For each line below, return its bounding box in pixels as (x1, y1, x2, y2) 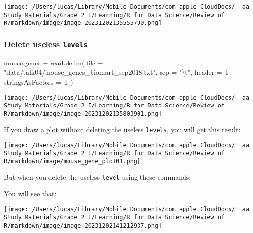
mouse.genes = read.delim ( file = (4, 57, 103, 67)
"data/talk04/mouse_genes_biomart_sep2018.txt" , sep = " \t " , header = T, (4, 67, 231, 77)
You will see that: (4, 188, 57, 198)
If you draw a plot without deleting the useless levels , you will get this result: (4, 124, 241, 134)
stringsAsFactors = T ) (4, 76, 73, 86)
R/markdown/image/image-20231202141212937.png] (4, 222, 162, 229)
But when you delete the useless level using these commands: (4, 172, 191, 182)
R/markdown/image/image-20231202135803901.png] (4, 110, 162, 117)
